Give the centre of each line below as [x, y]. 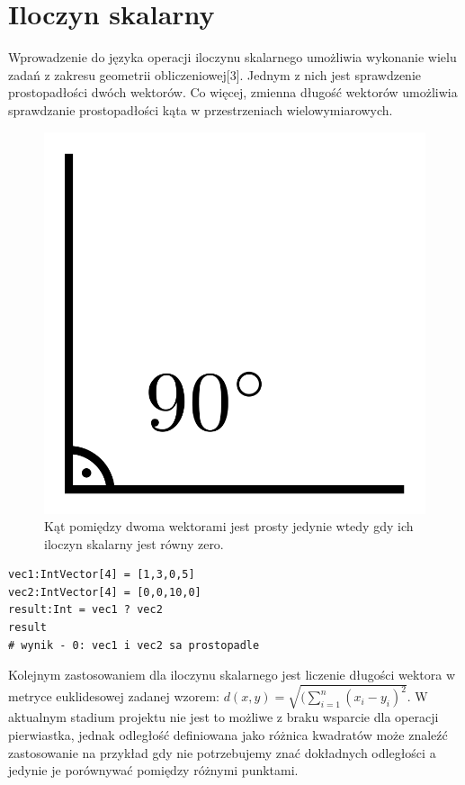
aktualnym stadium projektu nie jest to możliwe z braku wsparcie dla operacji [224, 717]
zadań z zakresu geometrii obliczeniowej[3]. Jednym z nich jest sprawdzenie [215, 74]
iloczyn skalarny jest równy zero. [134, 543]
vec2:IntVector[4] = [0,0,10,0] [105, 592]
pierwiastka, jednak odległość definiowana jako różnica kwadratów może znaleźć [228, 734]
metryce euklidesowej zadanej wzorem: [114, 696]
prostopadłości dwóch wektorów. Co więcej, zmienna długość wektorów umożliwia [233, 92]
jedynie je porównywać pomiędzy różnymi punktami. [153, 770]
